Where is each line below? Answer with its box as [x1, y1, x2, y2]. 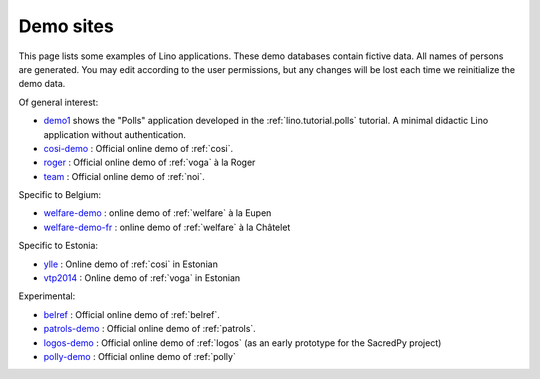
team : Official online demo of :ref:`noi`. [43, 170, 205, 182]
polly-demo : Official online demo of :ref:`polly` [43, 350, 237, 362]
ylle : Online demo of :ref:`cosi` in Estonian [43, 258, 219, 270]
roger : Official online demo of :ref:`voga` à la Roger [43, 156, 256, 169]
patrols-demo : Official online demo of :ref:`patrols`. [43, 323, 257, 335]
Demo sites [18, 15, 114, 37]
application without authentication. [43, 128, 187, 140]
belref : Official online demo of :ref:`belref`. [43, 308, 220, 320]
